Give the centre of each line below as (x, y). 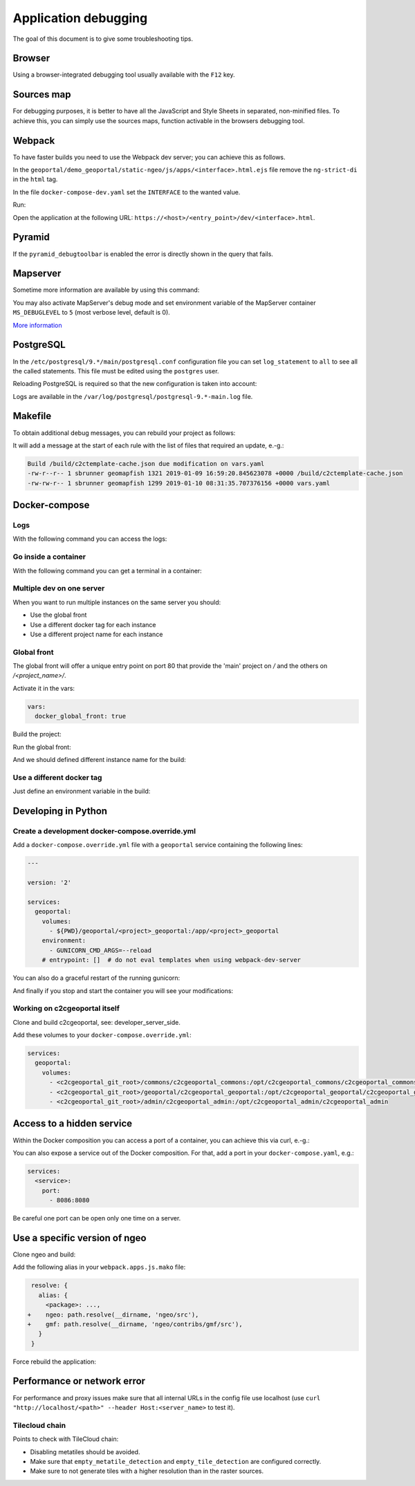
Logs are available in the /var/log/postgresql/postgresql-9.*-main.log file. (133, 396)
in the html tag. (35, 179)
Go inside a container (49, 557)
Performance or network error (79, 1381)
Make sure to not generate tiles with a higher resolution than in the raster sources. (147, 1471)
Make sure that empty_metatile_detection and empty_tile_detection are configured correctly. (176, 1461)
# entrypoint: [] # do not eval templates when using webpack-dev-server (171, 960)
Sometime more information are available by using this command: (106, 290)
